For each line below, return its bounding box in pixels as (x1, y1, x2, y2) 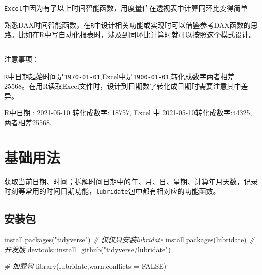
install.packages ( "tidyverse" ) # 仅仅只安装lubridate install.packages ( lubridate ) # (4, 234, 255, 245)
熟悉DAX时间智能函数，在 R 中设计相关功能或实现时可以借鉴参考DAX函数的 (4, 19, 251, 30)
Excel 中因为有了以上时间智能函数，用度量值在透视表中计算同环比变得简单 (4, 3, 248, 13)
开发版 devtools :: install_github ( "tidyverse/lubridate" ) (4, 244, 171, 254)
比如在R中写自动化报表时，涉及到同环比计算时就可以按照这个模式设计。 (18, 29, 256, 40)
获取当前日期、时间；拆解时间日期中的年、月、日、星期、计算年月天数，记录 (4, 176, 258, 186)
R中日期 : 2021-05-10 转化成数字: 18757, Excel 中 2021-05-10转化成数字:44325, (4, 107, 252, 118)
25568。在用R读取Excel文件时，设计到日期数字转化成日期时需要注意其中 (4, 81, 241, 91)
